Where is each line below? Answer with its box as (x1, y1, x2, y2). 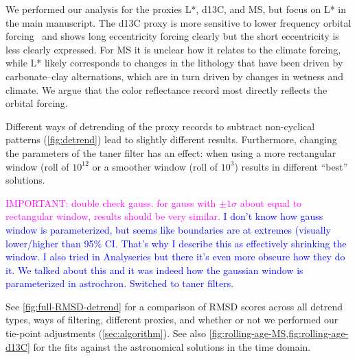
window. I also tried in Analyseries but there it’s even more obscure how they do (5, 249, 345, 264)
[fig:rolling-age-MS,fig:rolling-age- (209, 326, 349, 341)
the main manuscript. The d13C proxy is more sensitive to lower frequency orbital (5, 15, 352, 29)
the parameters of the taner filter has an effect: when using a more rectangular (5, 145, 336, 160)
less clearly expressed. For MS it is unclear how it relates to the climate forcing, (5, 42, 341, 56)
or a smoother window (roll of (92, 159, 218, 173)
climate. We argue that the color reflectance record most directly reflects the (5, 82, 327, 97)
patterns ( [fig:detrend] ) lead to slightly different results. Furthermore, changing (5, 132, 337, 147)
